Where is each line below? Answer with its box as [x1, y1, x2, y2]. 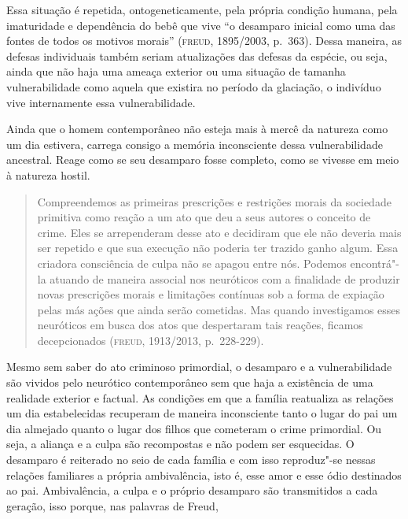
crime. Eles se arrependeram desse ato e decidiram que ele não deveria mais [37, 224, 402, 240]
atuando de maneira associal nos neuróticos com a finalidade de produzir [50, 270, 400, 287]
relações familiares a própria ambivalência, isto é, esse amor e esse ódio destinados [6, 466, 402, 483]
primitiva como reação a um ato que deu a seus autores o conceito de [37, 209, 371, 225]
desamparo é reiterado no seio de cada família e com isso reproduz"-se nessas [6, 451, 376, 468]
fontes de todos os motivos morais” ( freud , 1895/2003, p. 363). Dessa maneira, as [6, 32, 402, 49]
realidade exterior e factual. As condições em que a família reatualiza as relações [6, 389, 394, 406]
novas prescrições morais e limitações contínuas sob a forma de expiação [37, 286, 384, 302]
